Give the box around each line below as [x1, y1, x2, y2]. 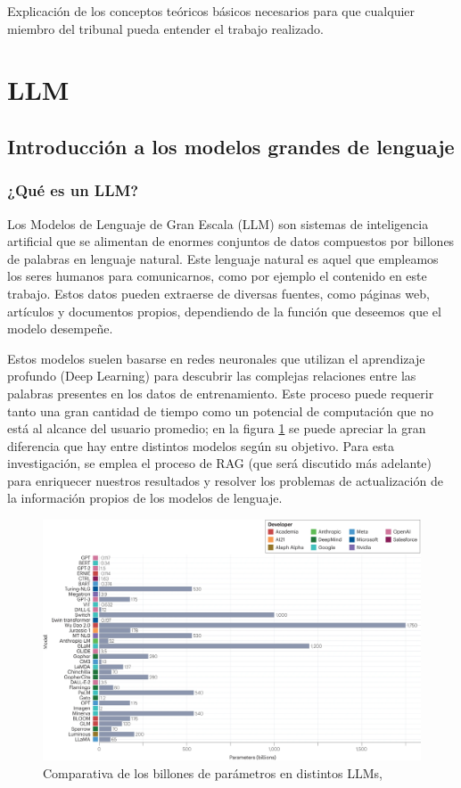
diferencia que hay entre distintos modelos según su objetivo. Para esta [7, 436, 394, 455]
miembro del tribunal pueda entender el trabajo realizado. [7, 19, 324, 37]
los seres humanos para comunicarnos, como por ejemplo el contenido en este [7, 267, 427, 285]
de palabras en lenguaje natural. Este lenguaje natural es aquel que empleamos [7, 249, 439, 267]
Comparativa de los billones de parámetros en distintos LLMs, [43, 764, 383, 783]
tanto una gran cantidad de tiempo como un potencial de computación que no [7, 401, 434, 420]
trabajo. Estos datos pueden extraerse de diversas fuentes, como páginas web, [7, 283, 430, 302]
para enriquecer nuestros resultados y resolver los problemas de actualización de [7, 471, 443, 489]
